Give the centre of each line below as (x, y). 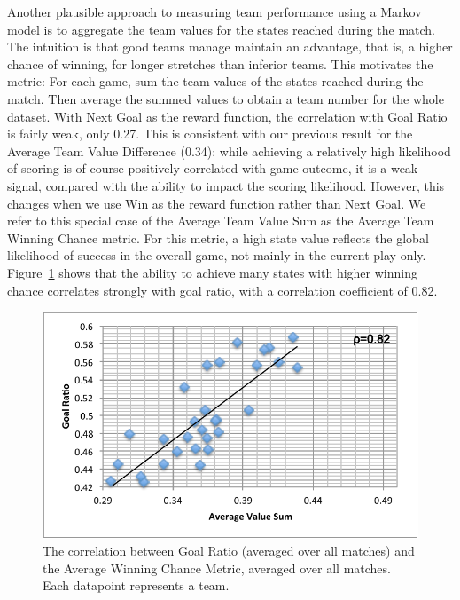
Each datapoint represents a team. (136, 585)
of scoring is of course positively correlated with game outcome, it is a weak (213, 168)
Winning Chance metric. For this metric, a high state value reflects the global (218, 237)
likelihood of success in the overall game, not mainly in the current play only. (217, 255)
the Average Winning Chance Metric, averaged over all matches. (217, 568)
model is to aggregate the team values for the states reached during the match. (222, 29)
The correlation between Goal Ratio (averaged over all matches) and (229, 551)
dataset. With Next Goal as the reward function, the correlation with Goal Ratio (227, 116)
